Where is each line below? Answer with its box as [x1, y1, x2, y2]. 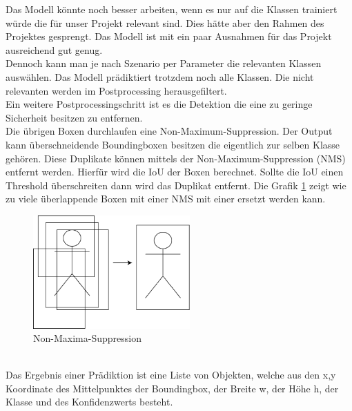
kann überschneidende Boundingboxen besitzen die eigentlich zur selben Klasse [6, 137, 340, 151]
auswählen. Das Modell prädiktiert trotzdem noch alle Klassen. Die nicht [6, 69, 314, 84]
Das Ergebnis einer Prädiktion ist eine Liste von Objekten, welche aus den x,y [6, 367, 336, 382]
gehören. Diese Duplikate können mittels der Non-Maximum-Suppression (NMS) [6, 151, 346, 165]
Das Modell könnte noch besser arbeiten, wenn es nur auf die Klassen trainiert [6, 2, 338, 16]
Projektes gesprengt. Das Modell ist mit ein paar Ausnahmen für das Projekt [6, 29, 332, 44]
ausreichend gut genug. [6, 42, 103, 57]
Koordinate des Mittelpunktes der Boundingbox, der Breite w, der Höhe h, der [6, 381, 339, 395]
